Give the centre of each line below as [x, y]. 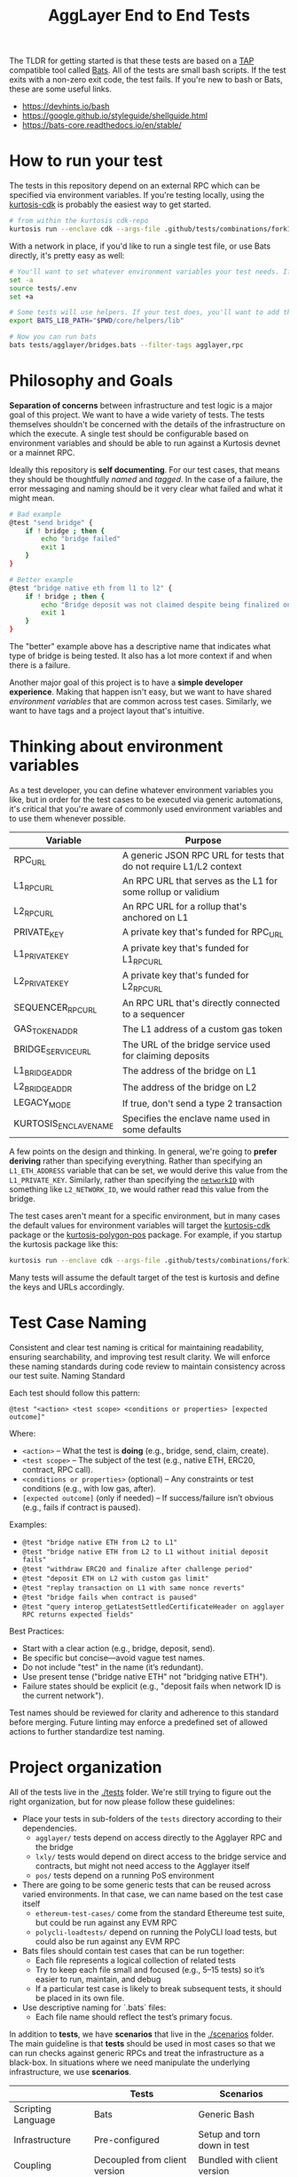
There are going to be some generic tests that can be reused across [146, 1885]
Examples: [28, 1525]
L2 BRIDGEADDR [43, 1087]
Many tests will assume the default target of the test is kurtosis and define [145, 1278]
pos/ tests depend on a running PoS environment [125, 1876]
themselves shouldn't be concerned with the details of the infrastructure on [147, 424]
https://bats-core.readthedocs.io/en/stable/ [102, 125]
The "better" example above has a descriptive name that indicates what [140, 647]
